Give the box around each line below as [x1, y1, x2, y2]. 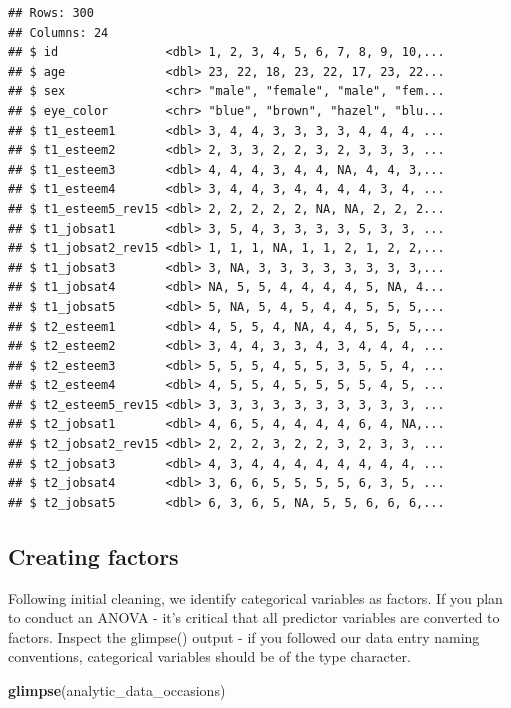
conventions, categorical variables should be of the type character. [8, 646, 411, 667]
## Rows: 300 [8, 6, 94, 20]
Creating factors [8, 540, 179, 571]
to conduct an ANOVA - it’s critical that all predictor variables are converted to [8, 607, 500, 628]
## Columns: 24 [8, 25, 109, 40]
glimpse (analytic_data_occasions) [8, 680, 226, 701]
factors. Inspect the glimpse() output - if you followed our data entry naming [8, 626, 480, 647]
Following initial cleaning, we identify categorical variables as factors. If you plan [8, 587, 503, 608]
